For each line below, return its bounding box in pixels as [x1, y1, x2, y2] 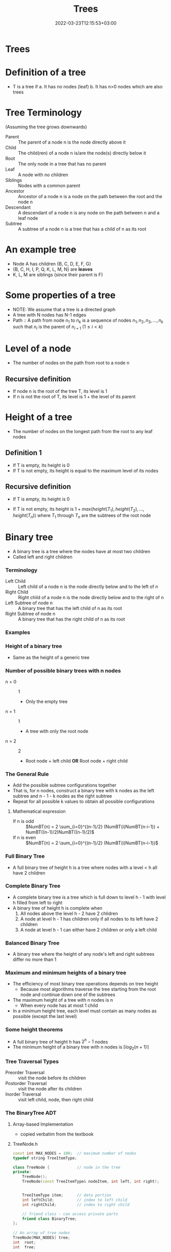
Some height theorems [5, 1026, 63, 1033]
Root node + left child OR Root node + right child [25, 758, 128, 764]
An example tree [5, 244, 77, 255]
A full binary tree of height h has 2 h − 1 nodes [12, 1037, 108, 1045]
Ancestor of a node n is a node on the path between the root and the [18, 193, 162, 199]
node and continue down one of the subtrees [20, 991, 116, 998]
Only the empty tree [25, 698, 68, 704]
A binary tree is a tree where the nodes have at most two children [12, 549, 151, 555]
